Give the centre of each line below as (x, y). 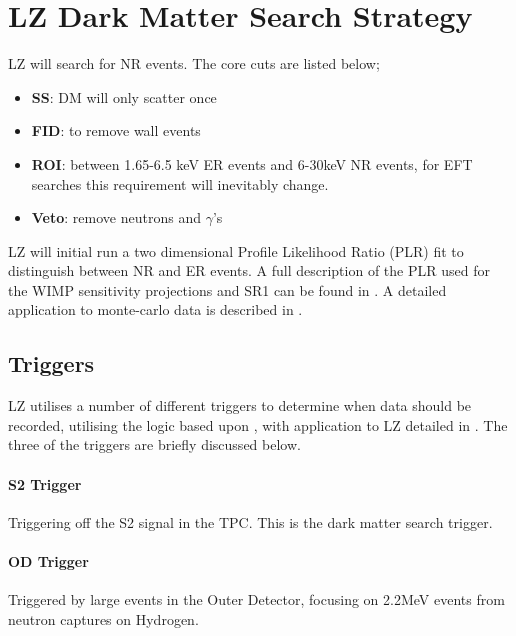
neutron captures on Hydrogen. (103, 618)
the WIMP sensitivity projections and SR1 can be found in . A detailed (227, 289)
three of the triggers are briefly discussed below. (154, 444)
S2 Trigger (45, 483)
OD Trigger (48, 561)
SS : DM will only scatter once (124, 96)
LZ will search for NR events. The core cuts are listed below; (194, 63)
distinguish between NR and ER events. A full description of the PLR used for (249, 270)
